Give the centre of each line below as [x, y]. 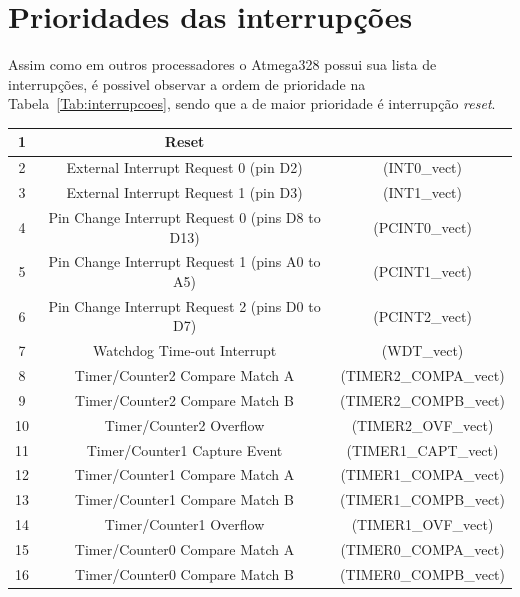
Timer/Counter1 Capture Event [184, 449]
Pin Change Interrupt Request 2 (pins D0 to [184, 305]
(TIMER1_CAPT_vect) [422, 449]
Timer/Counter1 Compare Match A [184, 474]
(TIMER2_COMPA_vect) [422, 375]
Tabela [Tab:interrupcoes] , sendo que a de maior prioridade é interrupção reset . [252, 103]
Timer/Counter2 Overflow [184, 424]
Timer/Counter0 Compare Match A [184, 549]
